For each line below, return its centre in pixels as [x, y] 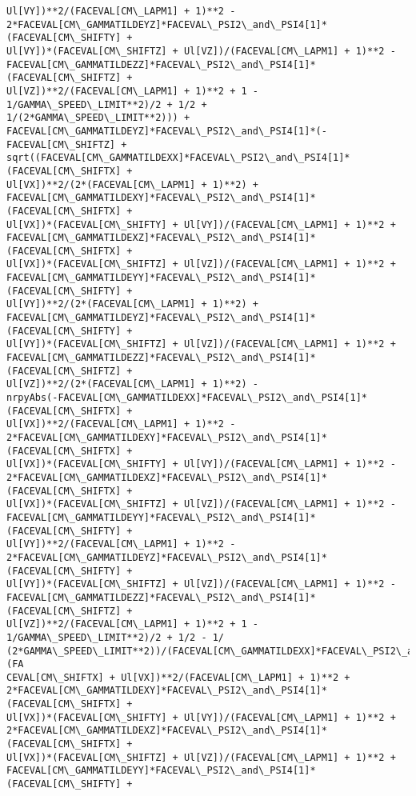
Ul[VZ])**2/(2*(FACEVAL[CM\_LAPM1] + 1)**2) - [132, 384]
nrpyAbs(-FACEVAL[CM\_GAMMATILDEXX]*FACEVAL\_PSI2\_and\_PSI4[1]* [187, 398]
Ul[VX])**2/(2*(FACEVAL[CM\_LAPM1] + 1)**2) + [132, 184]
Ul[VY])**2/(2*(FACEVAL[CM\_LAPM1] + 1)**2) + [132, 304]
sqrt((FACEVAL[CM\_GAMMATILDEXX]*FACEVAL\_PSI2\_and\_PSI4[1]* [178, 158]
